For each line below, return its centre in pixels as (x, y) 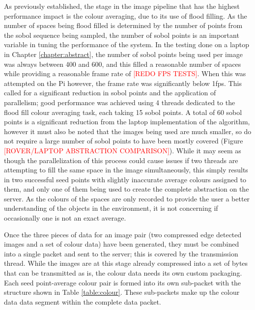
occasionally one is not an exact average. (65, 218)
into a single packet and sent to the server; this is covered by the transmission (121, 253)
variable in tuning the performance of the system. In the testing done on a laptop (127, 44)
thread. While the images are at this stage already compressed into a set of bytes (126, 263)
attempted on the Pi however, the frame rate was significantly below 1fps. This (123, 83)
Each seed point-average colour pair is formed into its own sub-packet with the (123, 282)
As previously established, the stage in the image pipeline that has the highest (122, 6)
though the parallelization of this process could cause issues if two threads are (121, 160)
